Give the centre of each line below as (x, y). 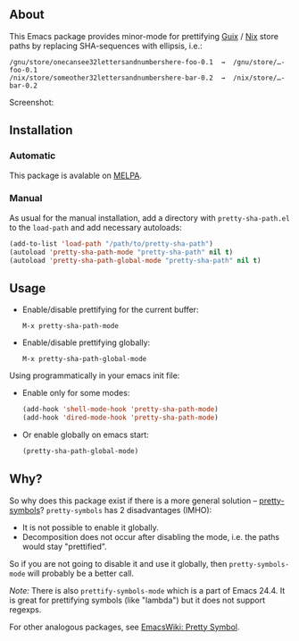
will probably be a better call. (80, 573)
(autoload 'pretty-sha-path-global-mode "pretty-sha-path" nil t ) (135, 260)
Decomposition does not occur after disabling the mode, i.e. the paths (150, 536)
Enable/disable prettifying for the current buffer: (110, 310)
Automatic (33, 156)
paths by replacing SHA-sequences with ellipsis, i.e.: (106, 46)
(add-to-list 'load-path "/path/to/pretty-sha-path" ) (112, 244)
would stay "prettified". (64, 546)
